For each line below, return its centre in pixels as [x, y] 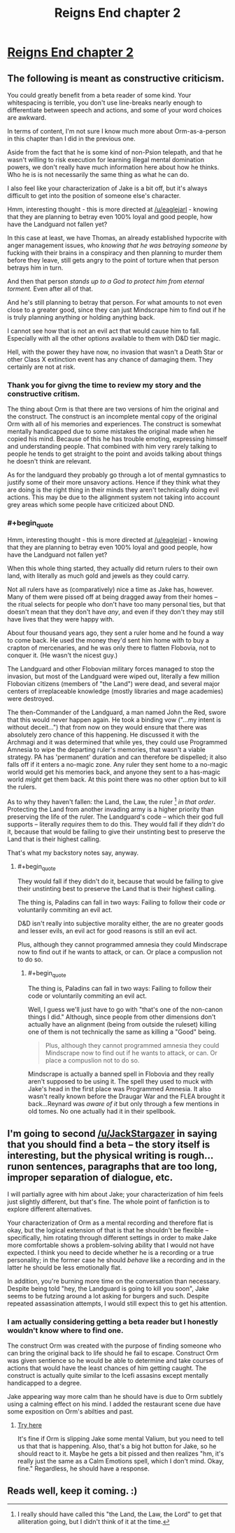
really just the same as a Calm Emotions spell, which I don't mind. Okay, [121, 1461]
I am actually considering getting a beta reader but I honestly [113, 1322]
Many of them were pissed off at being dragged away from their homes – [113, 597]
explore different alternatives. [50, 1209]
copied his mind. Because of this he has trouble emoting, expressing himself [117, 439]
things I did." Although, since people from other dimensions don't [122, 1017]
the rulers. [22, 787]
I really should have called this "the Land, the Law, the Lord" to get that [120, 1514]
